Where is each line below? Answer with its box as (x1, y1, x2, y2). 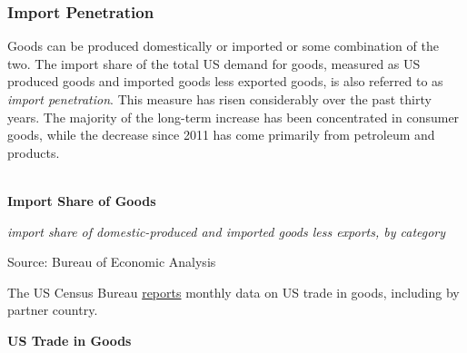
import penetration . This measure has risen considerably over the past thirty (7, 90, 432, 108)
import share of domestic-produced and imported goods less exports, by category (7, 221, 446, 240)
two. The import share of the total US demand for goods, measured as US (7, 54, 421, 73)
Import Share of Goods (7, 191, 156, 210)
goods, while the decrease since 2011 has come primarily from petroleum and (7, 125, 435, 144)
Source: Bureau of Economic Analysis (7, 252, 216, 271)
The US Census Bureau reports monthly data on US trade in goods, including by (7, 282, 460, 301)
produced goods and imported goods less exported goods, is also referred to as (7, 72, 443, 91)
